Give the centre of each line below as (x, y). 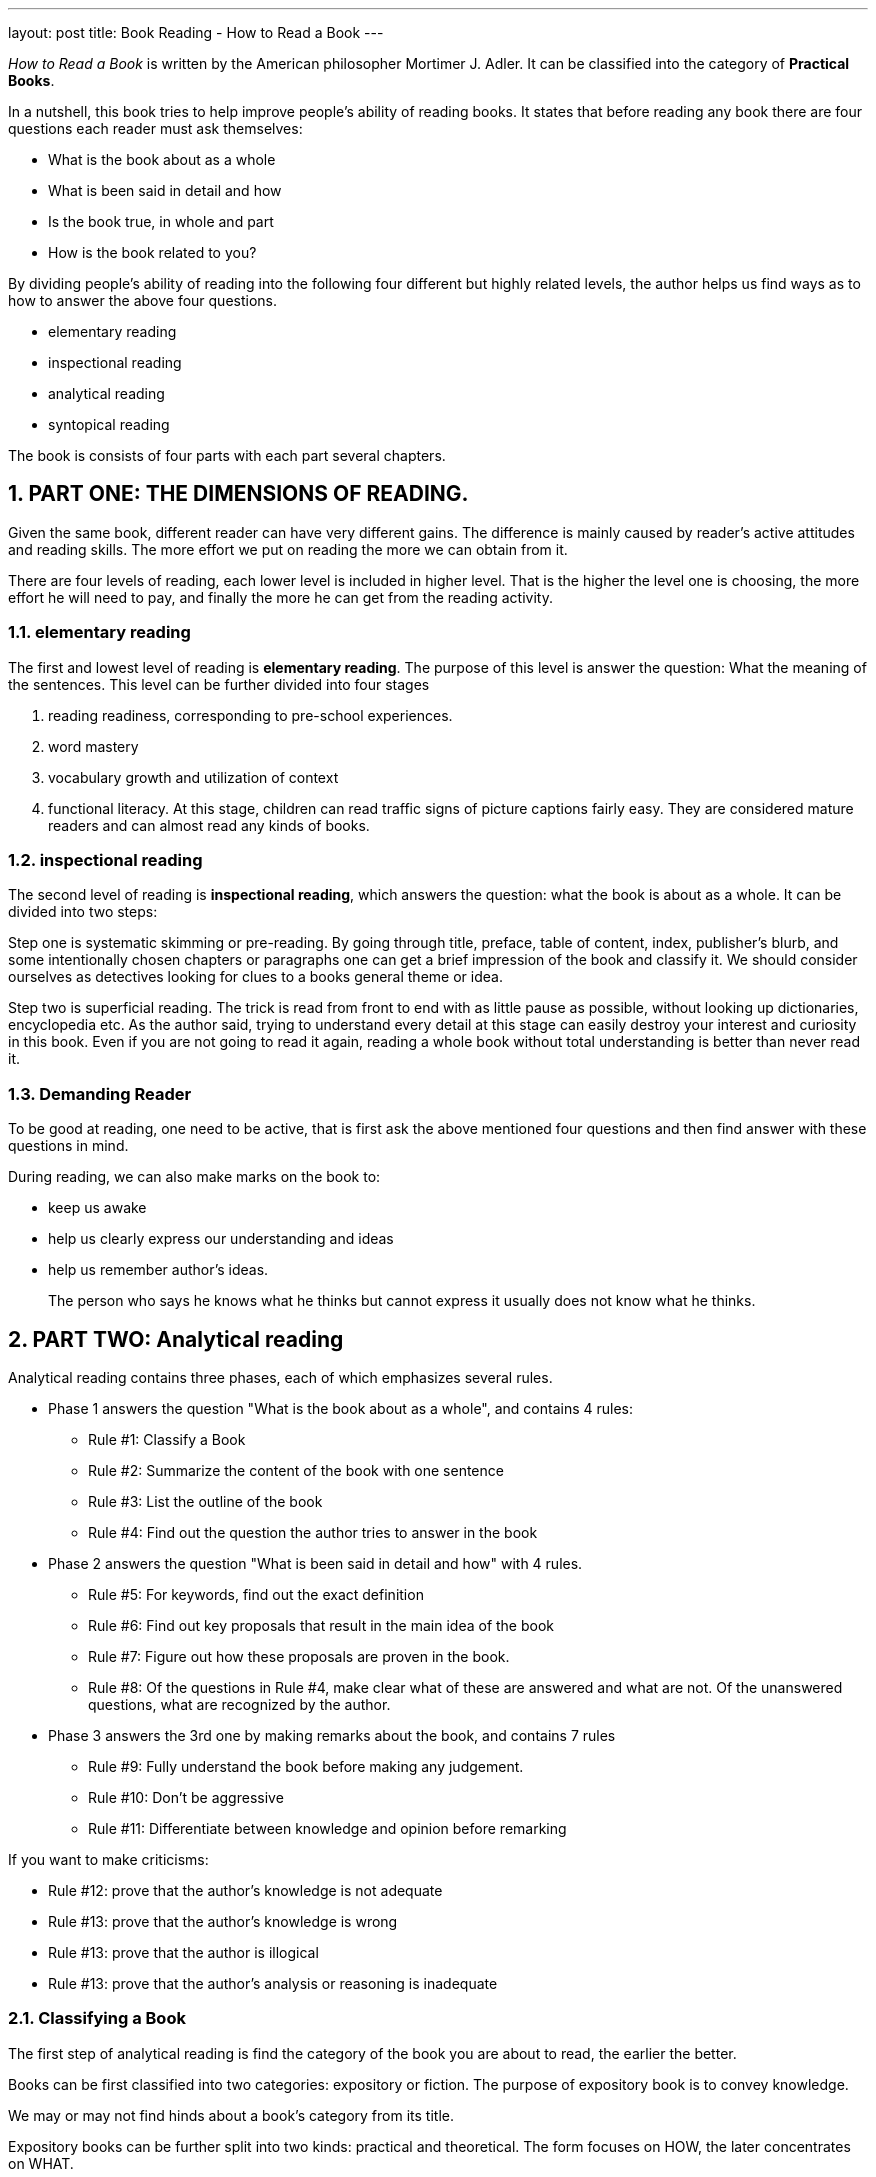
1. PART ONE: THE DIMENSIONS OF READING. (238, 494)
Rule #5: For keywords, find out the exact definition (256, 1594)
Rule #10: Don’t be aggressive (186, 1797)
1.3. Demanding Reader (100, 1093)
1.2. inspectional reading (105, 859)
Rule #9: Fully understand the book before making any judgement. (306, 1766)
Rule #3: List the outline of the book (205, 1501)
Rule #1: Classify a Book (167, 1439)
